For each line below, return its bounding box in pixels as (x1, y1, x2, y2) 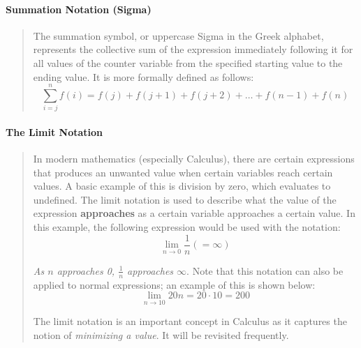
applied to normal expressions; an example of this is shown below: (33, 277, 316, 292)
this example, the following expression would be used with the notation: (33, 220, 341, 234)
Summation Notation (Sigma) (6, 1, 152, 16)
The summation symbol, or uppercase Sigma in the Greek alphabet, (33, 28, 324, 43)
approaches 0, (57, 263, 115, 278)
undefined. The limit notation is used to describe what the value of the (33, 192, 337, 206)
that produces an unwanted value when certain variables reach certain (33, 165, 333, 179)
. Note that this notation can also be (186, 263, 344, 278)
